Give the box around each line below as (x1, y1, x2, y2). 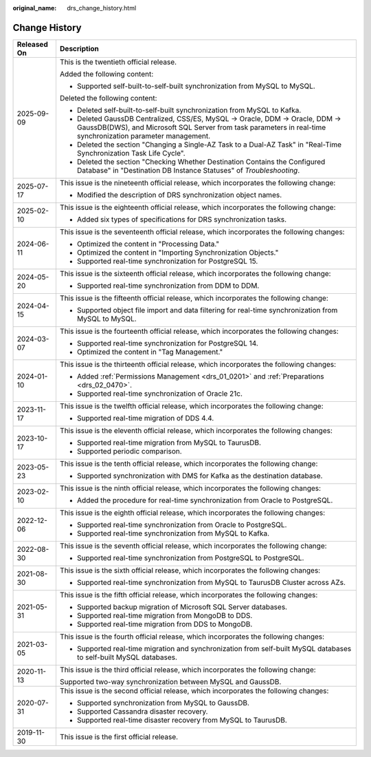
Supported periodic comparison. (76, 446, 182, 456)
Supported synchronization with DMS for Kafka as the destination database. (76, 471, 323, 480)
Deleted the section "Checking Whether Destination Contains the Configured (76, 157, 326, 167)
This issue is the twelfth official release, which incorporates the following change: (59, 401, 324, 411)
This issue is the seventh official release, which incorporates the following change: (59, 541, 327, 551)
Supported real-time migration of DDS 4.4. (76, 413, 214, 423)
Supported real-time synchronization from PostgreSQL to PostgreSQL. (76, 553, 304, 562)
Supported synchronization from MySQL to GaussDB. (76, 698, 250, 707)
